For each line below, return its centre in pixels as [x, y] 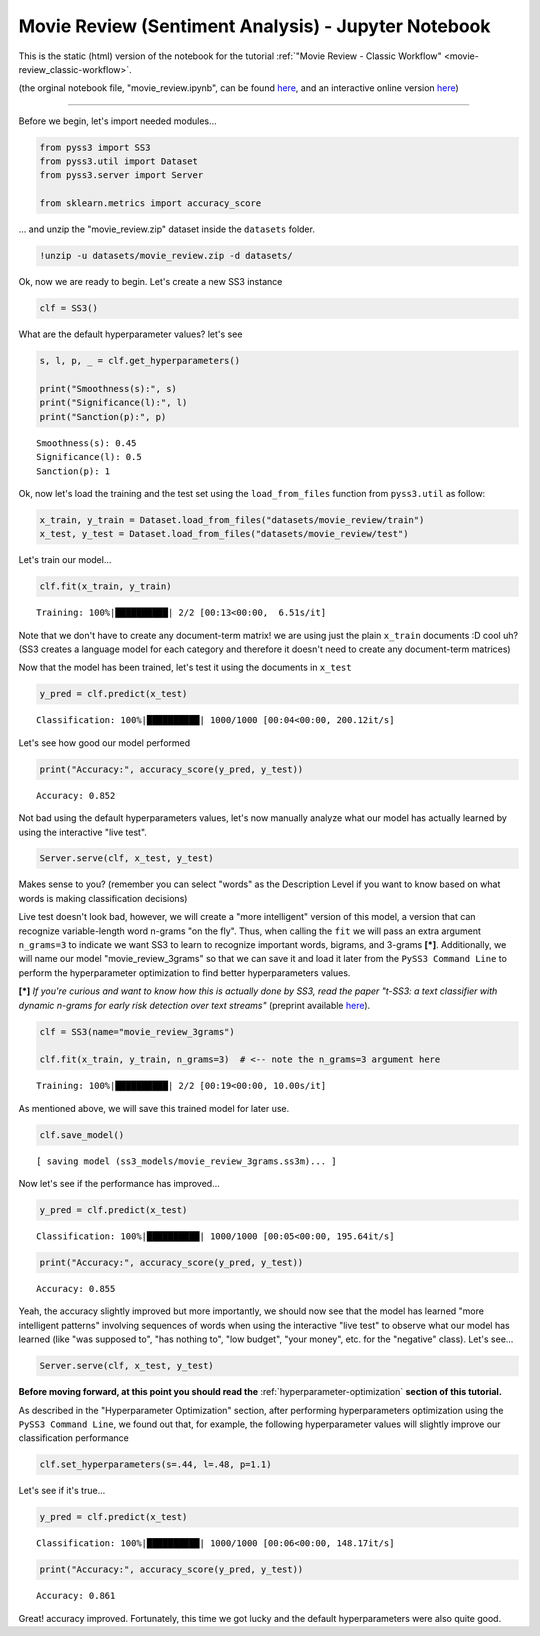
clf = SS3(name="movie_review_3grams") [137, 1031]
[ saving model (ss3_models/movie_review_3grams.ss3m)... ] [186, 1161]
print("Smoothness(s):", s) [108, 388]
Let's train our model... [65, 560]
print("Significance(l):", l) [113, 403]
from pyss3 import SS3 [95, 147]
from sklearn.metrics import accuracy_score [150, 203]
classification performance [73, 1438]
